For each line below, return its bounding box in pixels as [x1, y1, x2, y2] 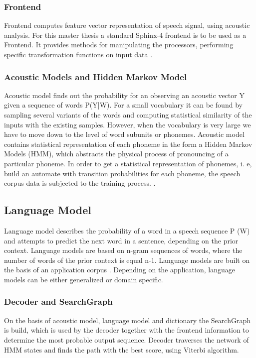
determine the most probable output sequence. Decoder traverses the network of [4, 334, 249, 345]
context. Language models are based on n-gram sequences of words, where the [4, 245, 243, 255]
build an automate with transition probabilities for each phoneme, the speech [4, 168, 241, 178]
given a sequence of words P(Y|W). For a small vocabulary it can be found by [4, 100, 243, 110]
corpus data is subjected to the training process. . [4, 178, 156, 188]
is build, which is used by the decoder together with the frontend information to [4, 325, 249, 335]
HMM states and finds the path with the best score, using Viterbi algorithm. [4, 344, 239, 355]
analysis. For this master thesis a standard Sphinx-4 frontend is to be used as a [4, 29, 247, 40]
